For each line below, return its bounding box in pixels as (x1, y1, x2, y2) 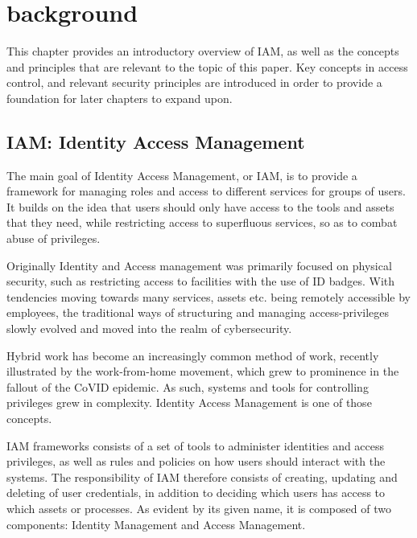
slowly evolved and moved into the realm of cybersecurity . (6, 320, 292, 337)
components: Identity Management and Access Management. (6, 515, 306, 532)
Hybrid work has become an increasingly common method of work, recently (6, 347, 379, 363)
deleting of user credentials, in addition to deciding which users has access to (6, 484, 386, 501)
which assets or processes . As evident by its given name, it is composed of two (6, 499, 391, 516)
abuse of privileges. (6, 230, 101, 247)
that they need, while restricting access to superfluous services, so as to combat (6, 214, 398, 231)
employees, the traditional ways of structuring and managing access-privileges (6, 304, 390, 321)
